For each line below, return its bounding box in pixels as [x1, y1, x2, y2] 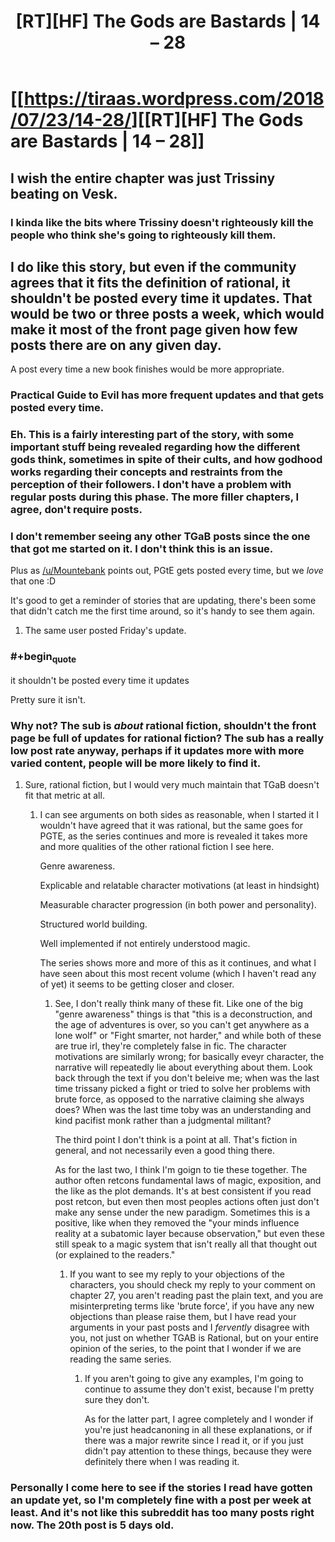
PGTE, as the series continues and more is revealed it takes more [39, 830, 308, 842]
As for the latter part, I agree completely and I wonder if [84, 1413, 314, 1425]
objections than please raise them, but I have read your [69, 1311, 297, 1323]
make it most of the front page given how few [10, 321, 298, 338]
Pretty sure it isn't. [10, 694, 86, 706]
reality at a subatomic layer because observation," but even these [54, 1228, 325, 1240]
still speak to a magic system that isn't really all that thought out [54, 1238, 318, 1250]
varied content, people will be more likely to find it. [10, 756, 262, 770]
